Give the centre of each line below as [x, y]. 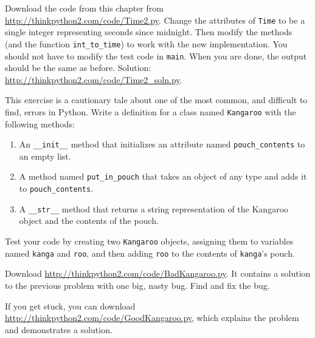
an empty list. [45, 156]
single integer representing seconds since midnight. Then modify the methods [149, 32]
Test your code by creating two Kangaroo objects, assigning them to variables [149, 241]
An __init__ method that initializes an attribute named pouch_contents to [162, 144]
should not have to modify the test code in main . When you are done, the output [156, 56]
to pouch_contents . [56, 188]
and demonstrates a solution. [59, 329]
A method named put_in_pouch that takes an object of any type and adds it [163, 176]
